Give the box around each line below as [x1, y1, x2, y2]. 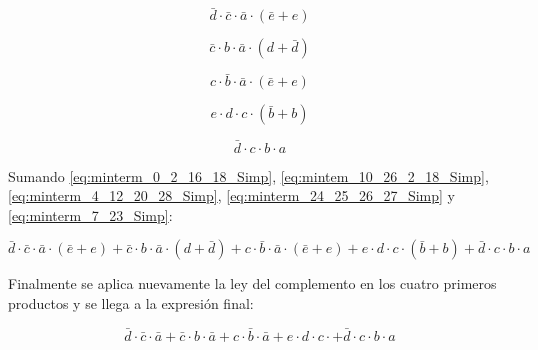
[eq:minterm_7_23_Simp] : [8, 204, 173, 225]
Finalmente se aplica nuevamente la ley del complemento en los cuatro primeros [8, 273, 497, 294]
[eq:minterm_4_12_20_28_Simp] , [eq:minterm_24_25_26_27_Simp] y [8, 185, 455, 206]
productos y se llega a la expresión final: [8, 293, 254, 314]
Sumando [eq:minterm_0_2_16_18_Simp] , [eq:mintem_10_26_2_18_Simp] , [8, 165, 489, 186]
